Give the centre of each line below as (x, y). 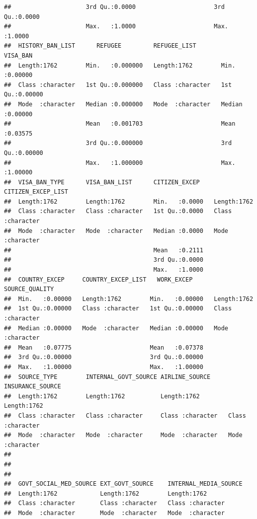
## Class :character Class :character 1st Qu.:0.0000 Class (118, 211)
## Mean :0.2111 (104, 250)
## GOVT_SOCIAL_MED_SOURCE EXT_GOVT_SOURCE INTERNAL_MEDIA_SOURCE (123, 484)
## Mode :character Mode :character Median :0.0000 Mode (116, 231)
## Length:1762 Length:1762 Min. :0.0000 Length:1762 (129, 201)
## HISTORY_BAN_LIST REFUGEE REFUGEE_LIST (100, 46)
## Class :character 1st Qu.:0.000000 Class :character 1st (118, 85)
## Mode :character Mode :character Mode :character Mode (123, 435)
